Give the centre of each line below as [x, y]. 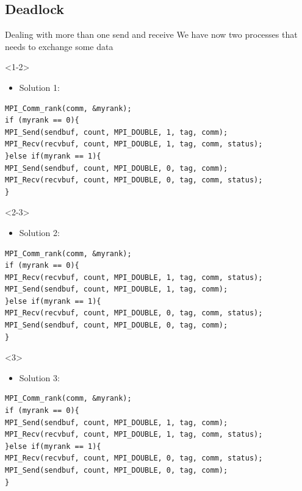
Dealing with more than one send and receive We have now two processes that [151, 34]
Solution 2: [39, 232]
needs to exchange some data [59, 46]
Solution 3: [39, 377]
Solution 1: [39, 87]
